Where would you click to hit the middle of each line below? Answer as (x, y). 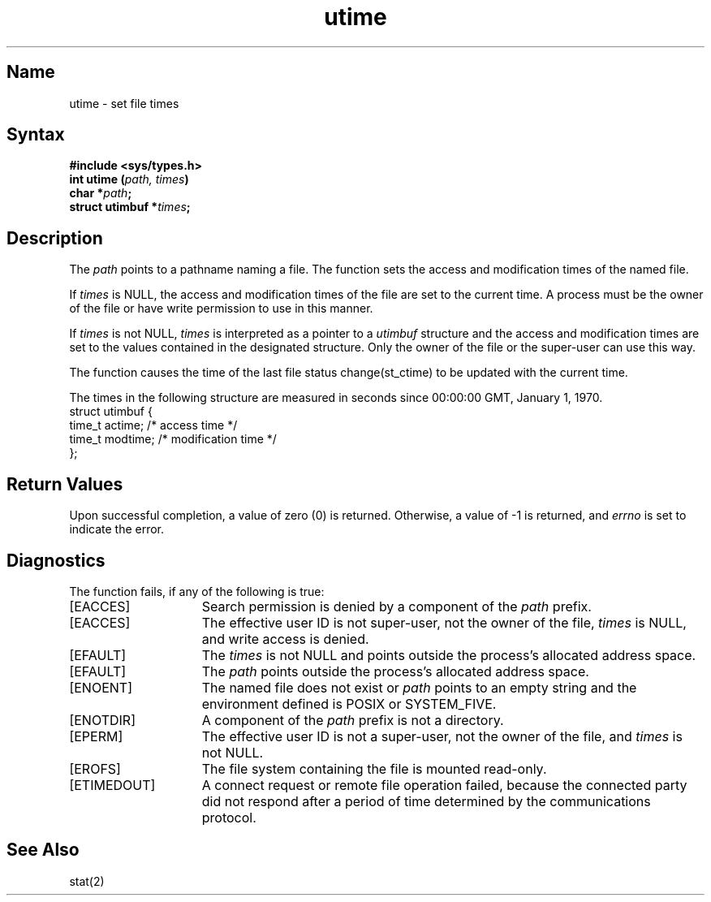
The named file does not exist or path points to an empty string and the (419, 687)
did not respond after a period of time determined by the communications (426, 801)
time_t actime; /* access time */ (153, 425)
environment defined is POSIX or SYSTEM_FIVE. (349, 703)
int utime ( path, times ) (129, 179)
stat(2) (87, 881)
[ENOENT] (101, 687)
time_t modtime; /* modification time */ (173, 439)
